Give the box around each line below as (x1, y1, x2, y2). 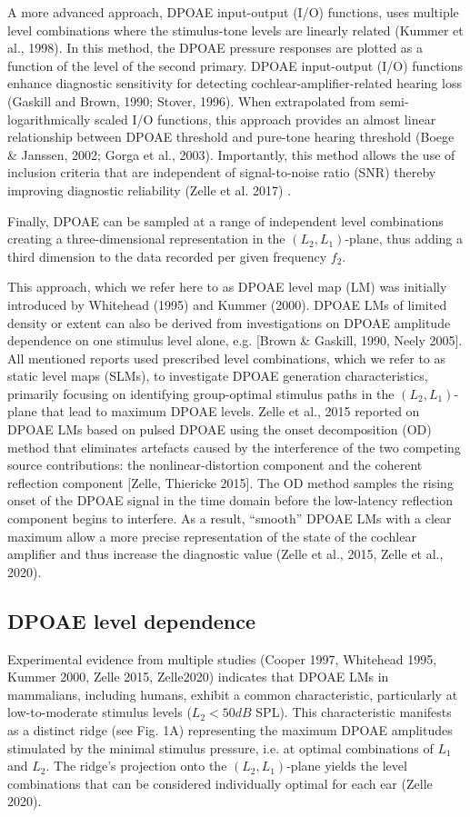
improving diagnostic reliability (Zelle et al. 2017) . (7, 180, 292, 199)
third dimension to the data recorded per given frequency (7, 246, 327, 265)
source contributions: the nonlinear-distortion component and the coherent (7, 455, 423, 474)
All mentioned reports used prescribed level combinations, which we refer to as (7, 348, 446, 367)
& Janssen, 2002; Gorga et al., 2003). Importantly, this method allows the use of (7, 144, 455, 164)
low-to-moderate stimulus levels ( (7, 702, 192, 722)
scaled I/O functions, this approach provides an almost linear (95, 109, 436, 128)
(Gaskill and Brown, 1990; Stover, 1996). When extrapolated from (7, 91, 376, 110)
